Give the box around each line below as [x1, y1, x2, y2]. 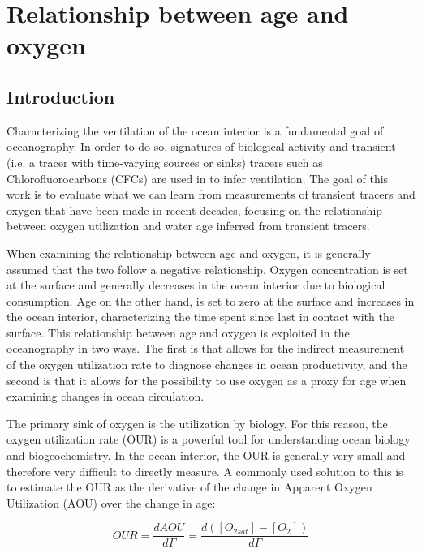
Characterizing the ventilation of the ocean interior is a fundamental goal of [6, 122, 384, 139]
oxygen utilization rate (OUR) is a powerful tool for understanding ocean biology [6, 431, 411, 448]
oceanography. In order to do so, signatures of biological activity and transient [6, 138, 396, 155]
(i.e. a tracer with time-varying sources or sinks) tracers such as [6, 153, 323, 170]
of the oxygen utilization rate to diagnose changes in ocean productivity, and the [6, 356, 407, 373]
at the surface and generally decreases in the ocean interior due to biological [6, 276, 385, 294]
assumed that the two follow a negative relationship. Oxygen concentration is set [6, 260, 408, 277]
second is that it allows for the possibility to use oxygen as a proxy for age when [6, 371, 407, 388]
